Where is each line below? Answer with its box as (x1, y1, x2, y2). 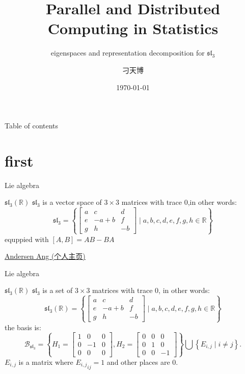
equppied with (5, 233, 49, 244)
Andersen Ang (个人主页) (5, 251, 86, 261)
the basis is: (5, 322, 41, 332)
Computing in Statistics (47, 18, 219, 39)
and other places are (106, 356, 170, 367)
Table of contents (5, 120, 59, 131)
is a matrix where (18, 356, 73, 367)
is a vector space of (42, 197, 102, 207)
